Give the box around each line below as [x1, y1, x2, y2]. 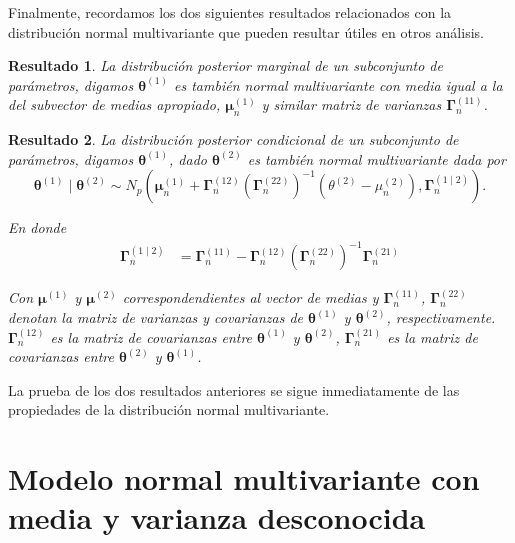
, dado [169, 148, 207, 169]
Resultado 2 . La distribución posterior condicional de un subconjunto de [8, 129, 459, 150]
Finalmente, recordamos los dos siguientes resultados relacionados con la [8, 2, 452, 22]
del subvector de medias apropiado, [8, 94, 221, 115]
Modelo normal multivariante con [8, 458, 480, 499]
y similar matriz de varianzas [261, 94, 442, 115]
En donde [8, 217, 67, 238]
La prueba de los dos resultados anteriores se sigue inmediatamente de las [8, 379, 460, 400]
